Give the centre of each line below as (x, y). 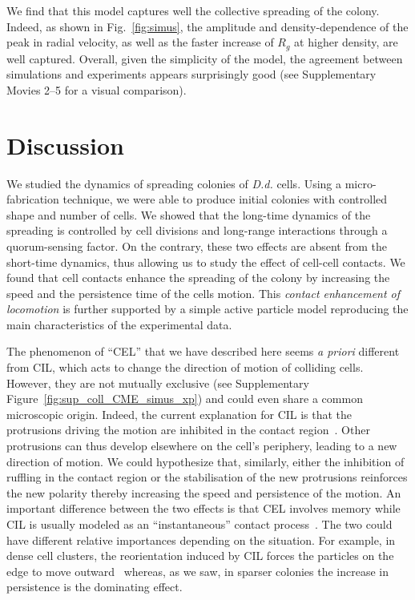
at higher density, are (346, 42)
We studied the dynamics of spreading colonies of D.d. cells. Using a (174, 183)
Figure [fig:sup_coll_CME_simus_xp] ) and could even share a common (185, 399)
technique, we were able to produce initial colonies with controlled (225, 199)
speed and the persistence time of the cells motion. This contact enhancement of (203, 293)
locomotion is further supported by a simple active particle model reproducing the (207, 309)
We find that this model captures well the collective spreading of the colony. (193, 10)
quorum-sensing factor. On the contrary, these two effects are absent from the (197, 246)
